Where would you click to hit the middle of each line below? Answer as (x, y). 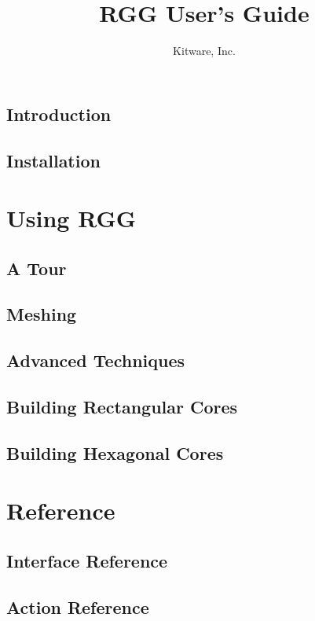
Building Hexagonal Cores (115, 452)
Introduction (59, 114)
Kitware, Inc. (204, 51)
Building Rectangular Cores (122, 406)
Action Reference (78, 606)
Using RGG (71, 218)
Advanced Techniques (96, 360)
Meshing (42, 314)
